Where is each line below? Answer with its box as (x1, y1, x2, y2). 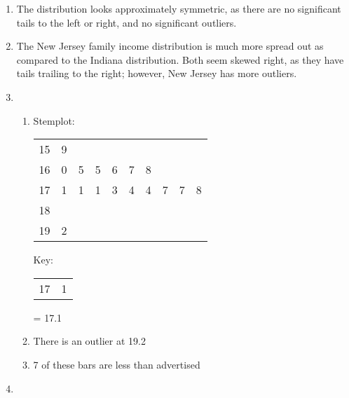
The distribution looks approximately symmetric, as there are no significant (16, 1, 341, 15)
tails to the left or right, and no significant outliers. (16, 15, 237, 29)
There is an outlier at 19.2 (33, 334, 146, 348)
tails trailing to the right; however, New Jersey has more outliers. (16, 66, 297, 81)
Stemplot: (33, 113, 75, 128)
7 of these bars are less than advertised (33, 357, 200, 371)
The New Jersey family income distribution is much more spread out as (16, 39, 324, 53)
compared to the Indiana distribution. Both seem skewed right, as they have (16, 52, 344, 67)
